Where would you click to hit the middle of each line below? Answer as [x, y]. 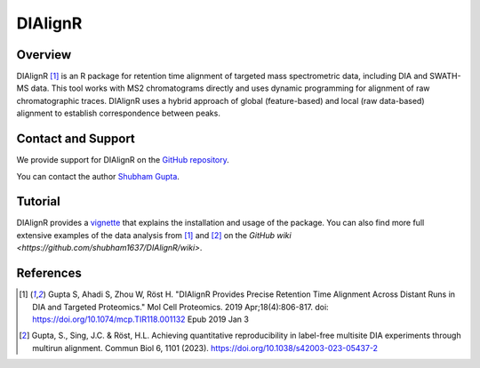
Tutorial [39, 201]
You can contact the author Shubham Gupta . [98, 176]
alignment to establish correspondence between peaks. [119, 113]
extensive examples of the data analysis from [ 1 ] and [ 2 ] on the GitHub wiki [154, 235]
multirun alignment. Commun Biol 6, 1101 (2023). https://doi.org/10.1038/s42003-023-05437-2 [205, 348]
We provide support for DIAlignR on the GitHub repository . [123, 160]
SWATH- [445, 76]
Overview [44, 55]
